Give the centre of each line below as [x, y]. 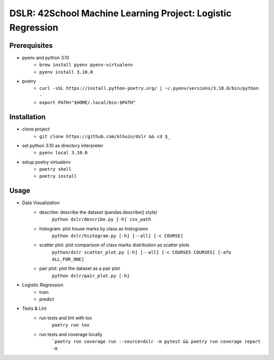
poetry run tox [71, 325]
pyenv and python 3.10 [46, 57]
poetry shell [56, 169]
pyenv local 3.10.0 [63, 153]
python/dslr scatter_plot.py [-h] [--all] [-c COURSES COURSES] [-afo [142, 252]
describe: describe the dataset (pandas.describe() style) [98, 212]
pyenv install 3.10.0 [66, 72]
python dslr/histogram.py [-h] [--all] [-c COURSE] [118, 236]
